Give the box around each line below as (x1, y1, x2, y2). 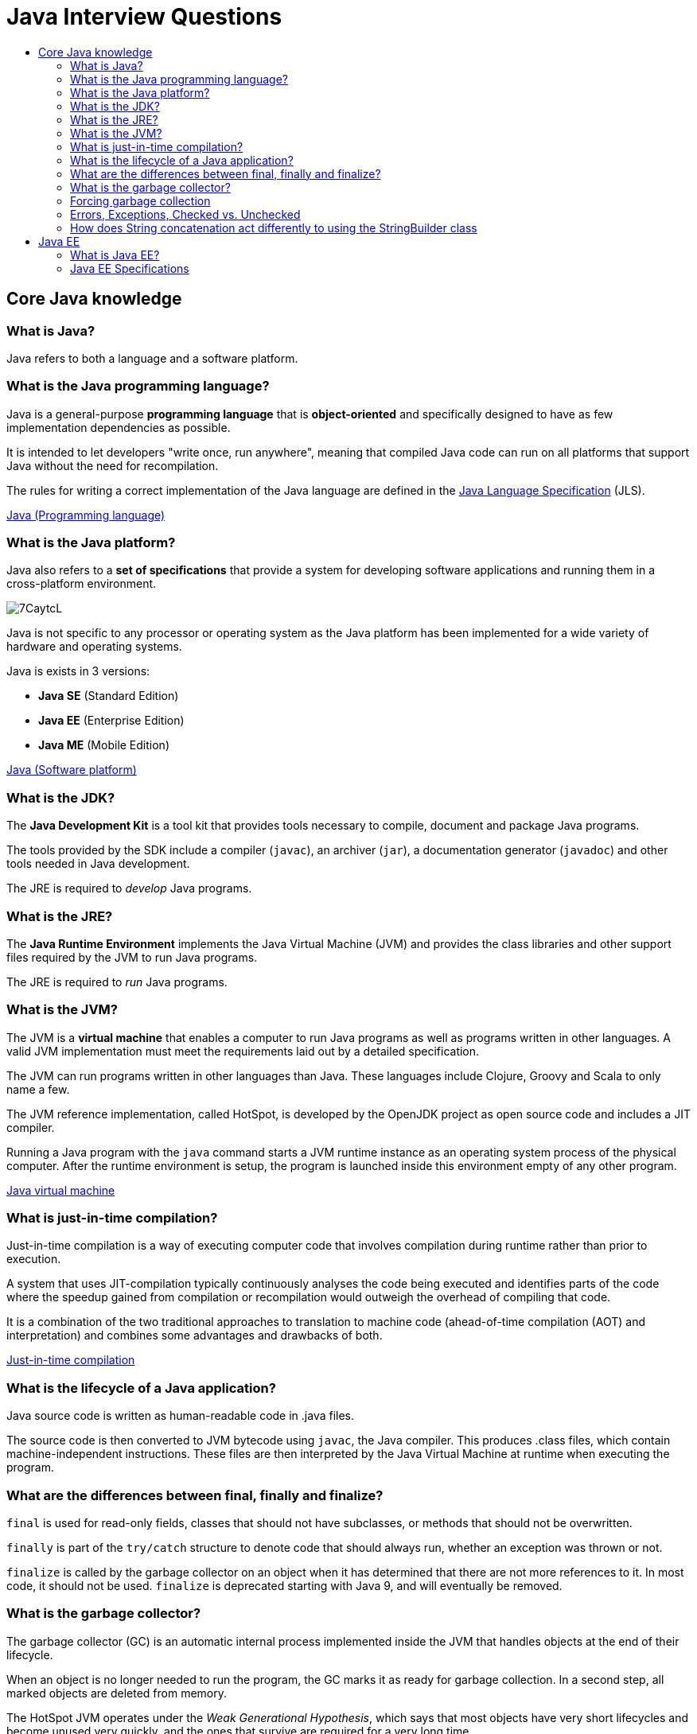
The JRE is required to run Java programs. (6, 974, 228, 989)
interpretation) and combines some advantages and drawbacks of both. (6, 1328, 383, 1343)
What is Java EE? (70, 247, 160, 262)
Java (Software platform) (6, 763, 137, 777)
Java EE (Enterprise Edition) (38, 713, 185, 728)
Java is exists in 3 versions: (6, 664, 150, 678)
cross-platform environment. (6, 577, 157, 591)
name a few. (6, 1082, 70, 1096)
